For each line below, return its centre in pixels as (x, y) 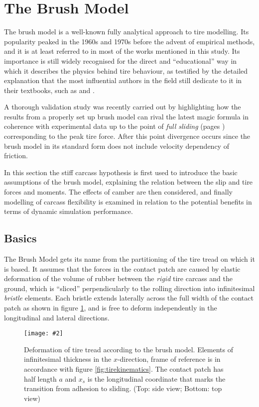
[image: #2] (44, 334)
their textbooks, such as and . (49, 90)
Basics (20, 238)
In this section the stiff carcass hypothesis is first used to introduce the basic (121, 172)
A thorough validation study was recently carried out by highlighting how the (123, 107)
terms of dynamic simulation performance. (68, 211)
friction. (16, 155)
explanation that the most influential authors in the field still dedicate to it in (123, 80)
